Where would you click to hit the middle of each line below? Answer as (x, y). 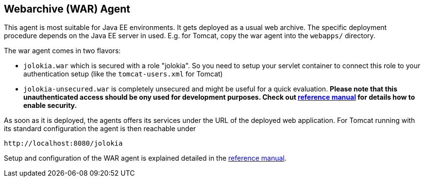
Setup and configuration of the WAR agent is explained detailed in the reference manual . (145, 158)
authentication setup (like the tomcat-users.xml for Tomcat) (123, 74)
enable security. (50, 106)
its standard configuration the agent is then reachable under (100, 129)
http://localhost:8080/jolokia (63, 143)
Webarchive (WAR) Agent (67, 9)
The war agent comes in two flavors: (62, 51)
